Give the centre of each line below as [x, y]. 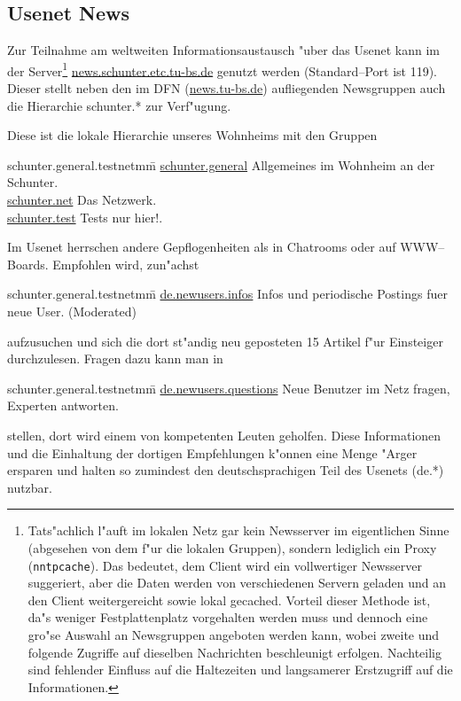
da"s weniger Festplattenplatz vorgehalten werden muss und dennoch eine [228, 617]
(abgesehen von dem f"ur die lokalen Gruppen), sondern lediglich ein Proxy [232, 547]
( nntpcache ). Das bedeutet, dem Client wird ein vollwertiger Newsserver [225, 565]
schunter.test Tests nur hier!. [85, 217]
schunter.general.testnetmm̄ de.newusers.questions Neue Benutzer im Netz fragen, [229, 388]
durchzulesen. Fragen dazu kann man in [115, 358]
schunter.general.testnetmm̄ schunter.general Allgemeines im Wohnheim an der [221, 164]
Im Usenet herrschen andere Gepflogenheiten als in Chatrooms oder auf [202, 247]
